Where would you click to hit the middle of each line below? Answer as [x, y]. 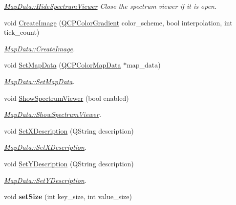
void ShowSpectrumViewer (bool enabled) [66, 98]
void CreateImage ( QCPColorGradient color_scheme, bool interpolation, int [118, 22]
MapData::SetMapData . [39, 81]
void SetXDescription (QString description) [69, 130]
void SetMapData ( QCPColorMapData [63, 65]
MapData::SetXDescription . [45, 147]
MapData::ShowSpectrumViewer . [53, 114]
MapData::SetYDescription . [45, 180]
